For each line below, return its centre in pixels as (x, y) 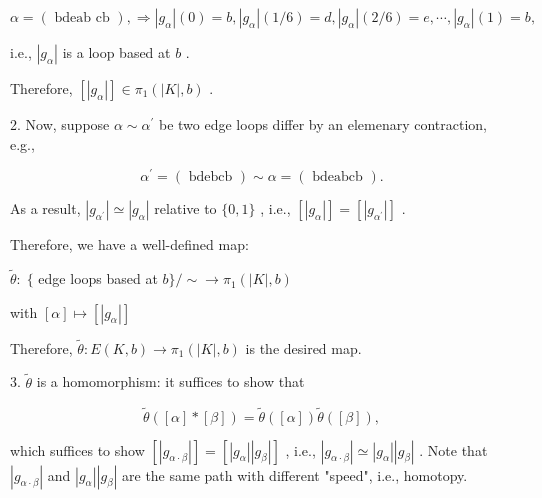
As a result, (45, 208)
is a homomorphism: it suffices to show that (170, 381)
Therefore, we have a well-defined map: (129, 244)
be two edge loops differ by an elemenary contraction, (322, 124)
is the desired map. (303, 347)
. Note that (453, 449)
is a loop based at (116, 52)
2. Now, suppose (60, 124)
